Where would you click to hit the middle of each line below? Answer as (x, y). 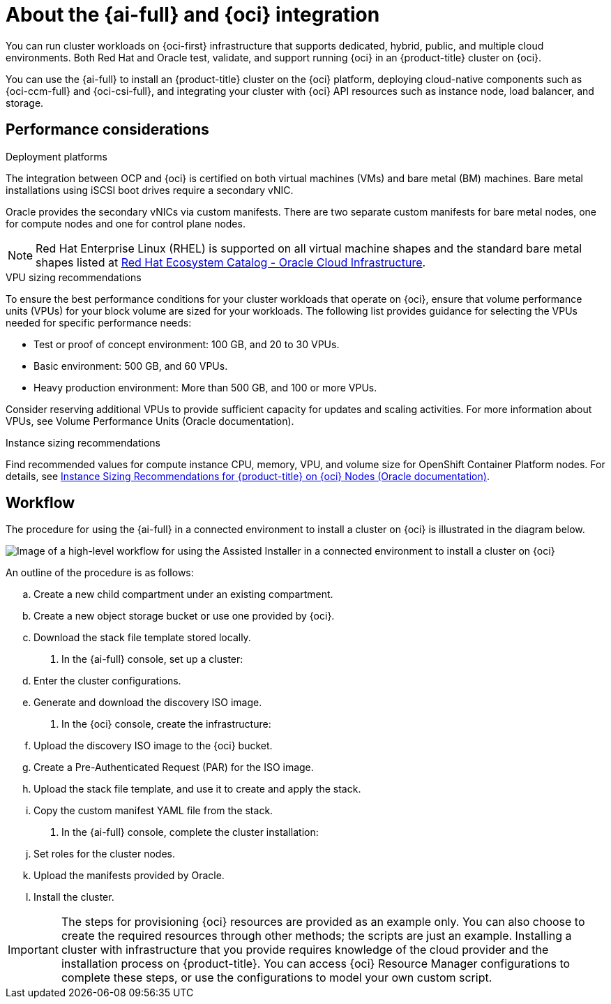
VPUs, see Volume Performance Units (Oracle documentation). (150, 421)
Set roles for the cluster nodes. (104, 854)
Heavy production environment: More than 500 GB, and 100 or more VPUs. (205, 387)
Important (33, 950)
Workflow (40, 503)
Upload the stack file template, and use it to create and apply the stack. (197, 789)
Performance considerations (107, 130)
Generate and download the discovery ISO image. (148, 703)
